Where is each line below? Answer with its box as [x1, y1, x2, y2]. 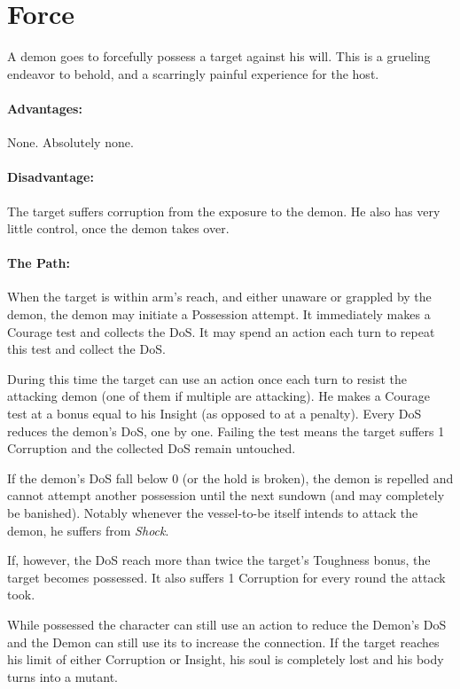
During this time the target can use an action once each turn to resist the [7, 369, 407, 388]
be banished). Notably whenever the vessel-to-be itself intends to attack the [7, 504, 418, 522]
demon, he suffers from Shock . [7, 521, 169, 539]
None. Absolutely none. [7, 133, 134, 152]
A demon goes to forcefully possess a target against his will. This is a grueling [7, 47, 431, 66]
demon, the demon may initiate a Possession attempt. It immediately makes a [7, 305, 431, 324]
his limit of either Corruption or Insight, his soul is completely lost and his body [7, 650, 444, 669]
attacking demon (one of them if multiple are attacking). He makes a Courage [7, 387, 430, 405]
